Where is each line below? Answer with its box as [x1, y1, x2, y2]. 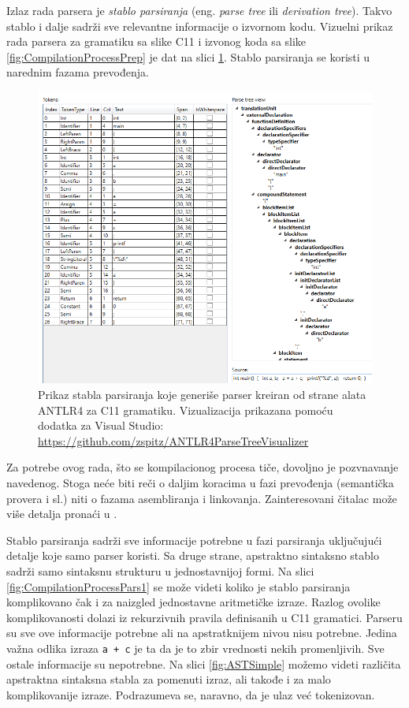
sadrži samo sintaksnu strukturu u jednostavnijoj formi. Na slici [6, 562, 314, 579]
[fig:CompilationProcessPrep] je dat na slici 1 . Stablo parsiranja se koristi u [6, 48, 370, 65]
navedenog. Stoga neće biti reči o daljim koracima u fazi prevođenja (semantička [6, 475, 394, 490]
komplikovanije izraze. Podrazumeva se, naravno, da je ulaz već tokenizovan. [6, 686, 375, 702]
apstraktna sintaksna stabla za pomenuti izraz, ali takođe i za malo [6, 671, 331, 688]
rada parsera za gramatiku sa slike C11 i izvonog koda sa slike [6, 33, 307, 50]
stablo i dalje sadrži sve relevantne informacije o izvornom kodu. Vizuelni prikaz [6, 17, 393, 34]
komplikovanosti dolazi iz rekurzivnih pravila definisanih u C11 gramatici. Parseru [6, 609, 403, 625]
